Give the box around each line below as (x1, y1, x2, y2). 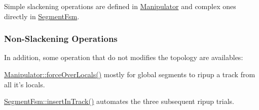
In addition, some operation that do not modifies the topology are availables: (4, 52, 243, 63)
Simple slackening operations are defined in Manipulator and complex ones (4, 1, 236, 11)
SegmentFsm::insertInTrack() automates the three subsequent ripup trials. (4, 96, 234, 106)
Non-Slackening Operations (4, 32, 118, 45)
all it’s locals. (4, 79, 45, 89)
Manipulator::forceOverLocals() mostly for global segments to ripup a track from (4, 69, 255, 79)
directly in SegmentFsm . (4, 11, 80, 21)
